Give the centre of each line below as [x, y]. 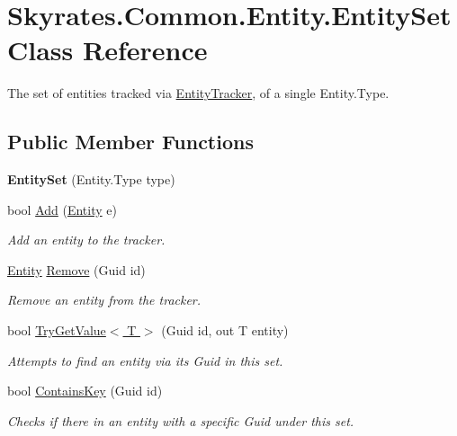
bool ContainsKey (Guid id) [85, 391]
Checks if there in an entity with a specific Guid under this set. [181, 420]
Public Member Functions [130, 142]
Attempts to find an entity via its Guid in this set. [145, 360]
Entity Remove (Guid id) [76, 269]
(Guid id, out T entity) [225, 330]
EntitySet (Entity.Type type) [91, 179]
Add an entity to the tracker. [86, 240]
